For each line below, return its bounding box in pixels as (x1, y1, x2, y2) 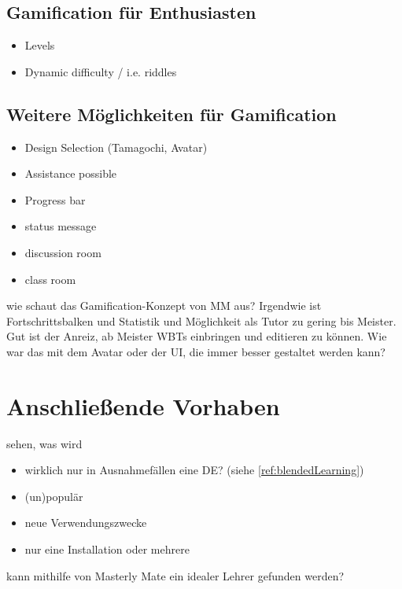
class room (24, 271, 76, 287)
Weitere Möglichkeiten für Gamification (6, 101, 337, 126)
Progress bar (24, 191, 86, 208)
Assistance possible (24, 165, 117, 182)
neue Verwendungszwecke (24, 514, 147, 531)
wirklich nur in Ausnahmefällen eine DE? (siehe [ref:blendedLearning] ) (24, 462, 364, 478)
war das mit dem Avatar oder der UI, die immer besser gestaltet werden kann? (6, 343, 385, 359)
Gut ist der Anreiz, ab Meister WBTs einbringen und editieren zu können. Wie (6, 328, 387, 344)
